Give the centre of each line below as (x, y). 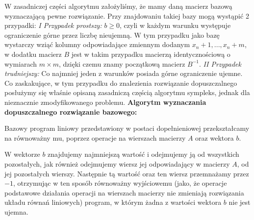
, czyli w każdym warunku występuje (175, 25)
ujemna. (16, 211)
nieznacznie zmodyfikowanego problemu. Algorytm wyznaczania (105, 102)
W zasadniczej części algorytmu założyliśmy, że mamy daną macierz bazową (118, 6)
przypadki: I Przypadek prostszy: (53, 25)
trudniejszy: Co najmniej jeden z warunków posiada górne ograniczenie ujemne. (124, 73)
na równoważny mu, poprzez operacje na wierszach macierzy (95, 137)
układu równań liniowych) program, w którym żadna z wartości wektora (113, 202)
